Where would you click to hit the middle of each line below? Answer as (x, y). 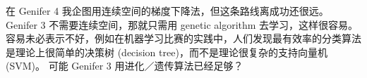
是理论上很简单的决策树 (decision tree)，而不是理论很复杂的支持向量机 (167, 52)
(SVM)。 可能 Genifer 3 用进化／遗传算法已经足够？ (125, 66)
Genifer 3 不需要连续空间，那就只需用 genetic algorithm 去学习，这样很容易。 (182, 24)
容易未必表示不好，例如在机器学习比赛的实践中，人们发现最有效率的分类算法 (183, 38)
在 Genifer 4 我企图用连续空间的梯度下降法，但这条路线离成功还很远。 (167, 11)
